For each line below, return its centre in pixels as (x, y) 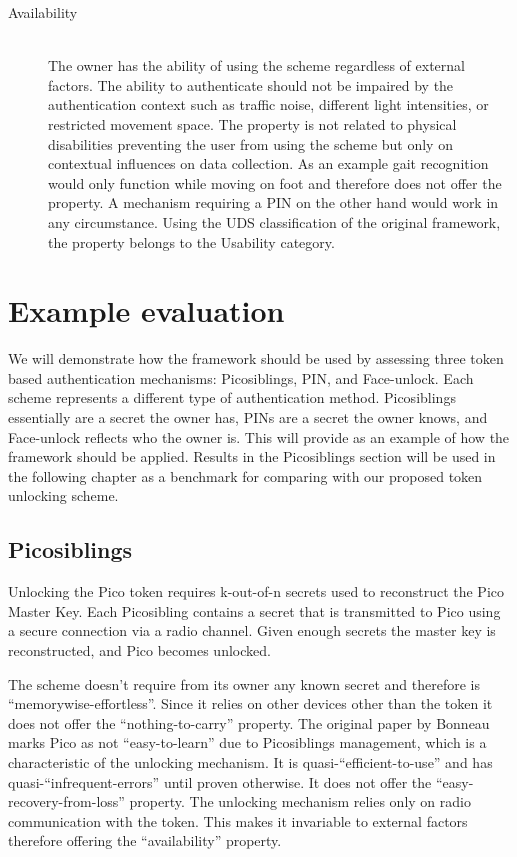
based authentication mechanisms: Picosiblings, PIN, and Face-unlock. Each (241, 377)
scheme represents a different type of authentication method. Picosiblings (232, 397)
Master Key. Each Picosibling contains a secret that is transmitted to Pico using (254, 610)
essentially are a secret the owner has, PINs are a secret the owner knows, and (248, 417)
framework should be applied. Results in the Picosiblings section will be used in (252, 456)
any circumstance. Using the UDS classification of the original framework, (274, 221)
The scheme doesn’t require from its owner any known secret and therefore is (244, 683)
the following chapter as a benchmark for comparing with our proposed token (245, 475)
